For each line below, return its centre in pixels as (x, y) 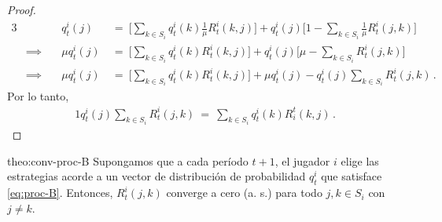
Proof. (22, 9)
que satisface (352, 176)
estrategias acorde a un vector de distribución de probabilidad (157, 176)
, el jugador (302, 160)
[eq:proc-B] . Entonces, (60, 193)
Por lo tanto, (38, 95)
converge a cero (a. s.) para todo (244, 193)
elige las (360, 160)
